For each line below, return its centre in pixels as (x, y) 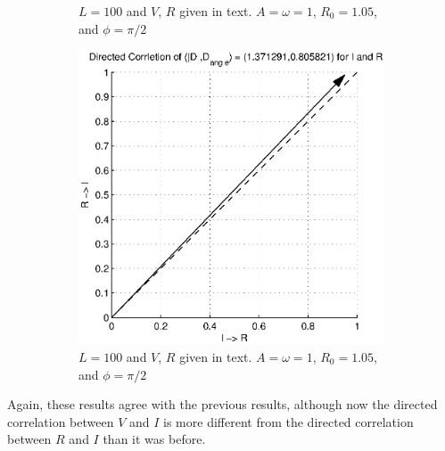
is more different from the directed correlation (288, 421)
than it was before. (154, 439)
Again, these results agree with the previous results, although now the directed (222, 404)
